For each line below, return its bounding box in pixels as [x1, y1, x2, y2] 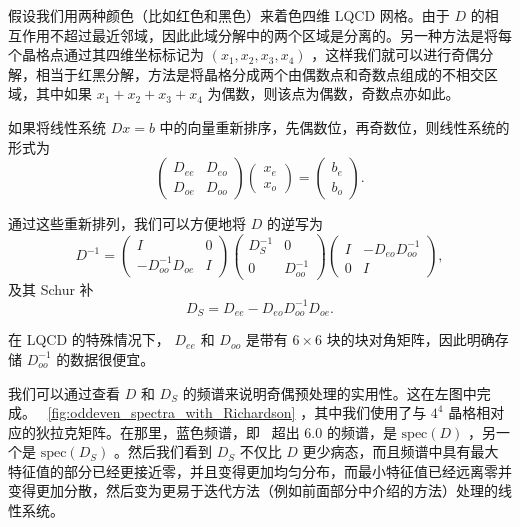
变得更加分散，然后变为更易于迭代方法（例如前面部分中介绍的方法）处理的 [8, 480, 498, 501]
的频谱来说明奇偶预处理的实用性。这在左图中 [182, 382, 477, 403]
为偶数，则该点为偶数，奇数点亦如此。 [207, 83, 460, 104]
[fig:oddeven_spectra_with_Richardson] [47, 402, 296, 423]
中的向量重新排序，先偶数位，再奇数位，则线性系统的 [159, 116, 510, 137]
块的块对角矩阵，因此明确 [326, 329, 495, 350]
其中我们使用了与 [314, 402, 427, 423]
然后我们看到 [127, 441, 212, 462]
